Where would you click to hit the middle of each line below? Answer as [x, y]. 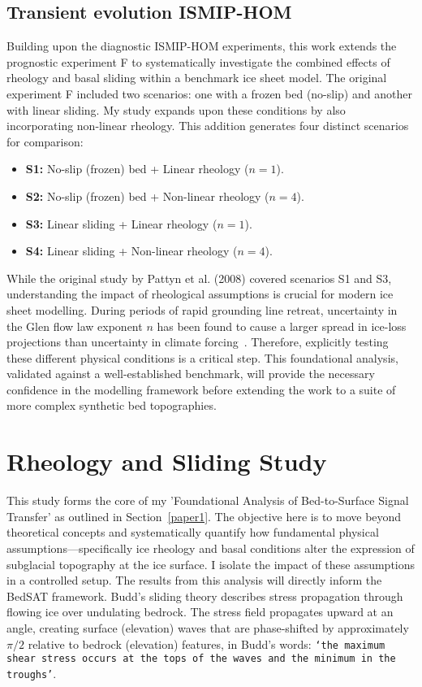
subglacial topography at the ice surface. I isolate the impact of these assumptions [211, 564]
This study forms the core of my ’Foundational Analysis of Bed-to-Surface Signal [208, 500]
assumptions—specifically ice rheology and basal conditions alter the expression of [211, 548]
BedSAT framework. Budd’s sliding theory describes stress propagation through [205, 596]
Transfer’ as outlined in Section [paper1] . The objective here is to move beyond [204, 516]
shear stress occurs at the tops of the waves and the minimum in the [201, 659]
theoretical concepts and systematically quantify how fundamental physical [193, 532]
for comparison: [45, 141]
